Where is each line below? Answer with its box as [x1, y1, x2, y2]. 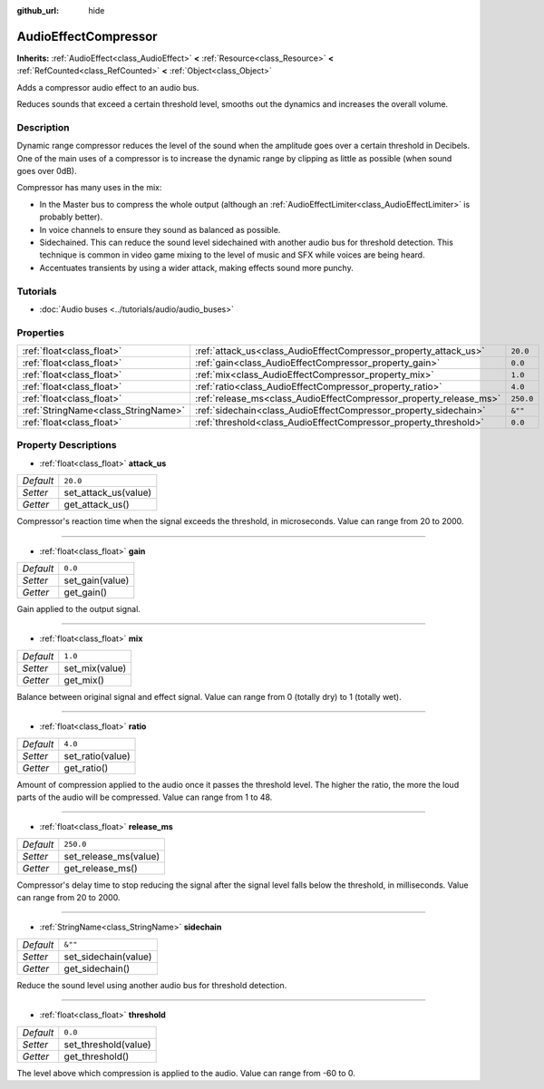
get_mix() [63, 674, 104, 686]
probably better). [39, 211, 103, 222]
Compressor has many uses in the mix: [16, 182, 162, 193]
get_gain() [63, 586, 108, 598]
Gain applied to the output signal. [16, 603, 141, 614]
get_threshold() [63, 1050, 130, 1063]
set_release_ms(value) [63, 850, 160, 862]
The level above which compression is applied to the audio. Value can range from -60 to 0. [16, 1067, 355, 1078]
